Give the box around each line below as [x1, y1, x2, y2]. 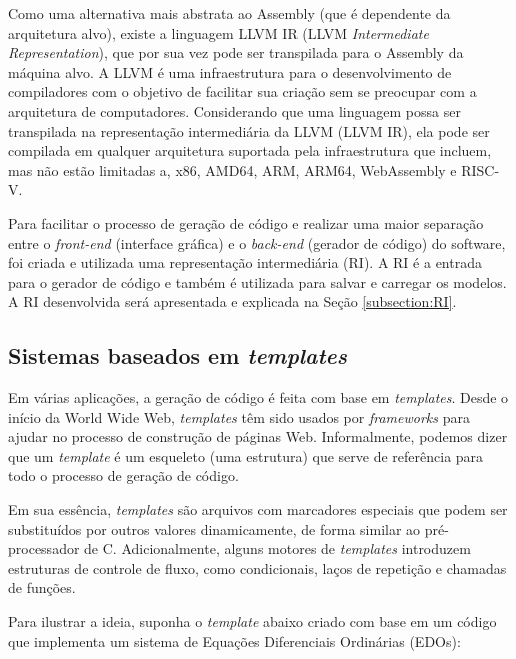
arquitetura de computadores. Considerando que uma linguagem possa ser [8, 100, 461, 121]
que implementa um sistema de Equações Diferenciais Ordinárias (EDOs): [8, 630, 461, 651]
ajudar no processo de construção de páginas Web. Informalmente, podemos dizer [8, 426, 508, 447]
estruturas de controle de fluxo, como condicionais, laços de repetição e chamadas [8, 557, 507, 578]
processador [8, 538, 80, 559]
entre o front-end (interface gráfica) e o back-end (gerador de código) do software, [8, 232, 506, 253]
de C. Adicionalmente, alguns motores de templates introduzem [84, 538, 471, 559]
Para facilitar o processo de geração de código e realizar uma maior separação [8, 212, 484, 233]
